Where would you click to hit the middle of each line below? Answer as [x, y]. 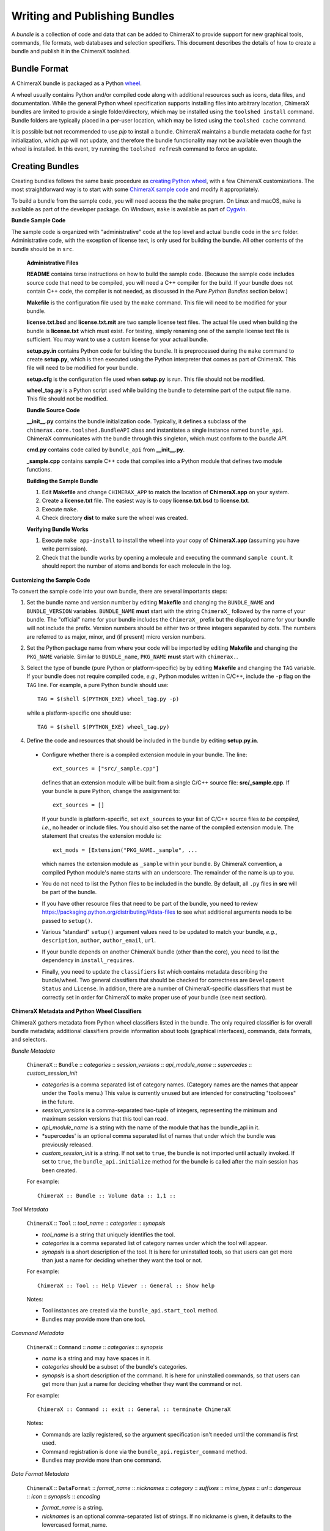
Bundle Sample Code [38, 220]
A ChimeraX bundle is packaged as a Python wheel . [76, 83]
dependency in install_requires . [88, 960]
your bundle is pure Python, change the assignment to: [111, 791]
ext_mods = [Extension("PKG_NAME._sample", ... [125, 850]
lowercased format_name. [75, 1525]
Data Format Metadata [40, 1474]
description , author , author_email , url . [99, 941]
